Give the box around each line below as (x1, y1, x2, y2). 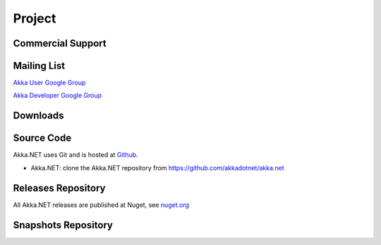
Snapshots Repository (13, 219, 113, 231)
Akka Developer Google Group (13, 92, 102, 100)
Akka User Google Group (13, 78, 86, 87)
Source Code (13, 132, 72, 144)
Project (13, 11, 56, 26)
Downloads (13, 110, 64, 122)
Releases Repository (13, 182, 106, 194)
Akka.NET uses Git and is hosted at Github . (13, 151, 138, 159)
